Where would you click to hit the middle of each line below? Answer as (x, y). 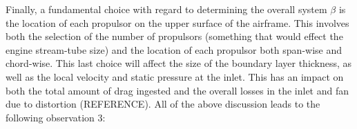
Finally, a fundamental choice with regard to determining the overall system (166, 9)
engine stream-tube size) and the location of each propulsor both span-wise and (174, 49)
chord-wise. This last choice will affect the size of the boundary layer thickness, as (179, 63)
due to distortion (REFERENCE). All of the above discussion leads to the (163, 104)
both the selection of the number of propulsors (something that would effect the (174, 36)
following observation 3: (56, 117)
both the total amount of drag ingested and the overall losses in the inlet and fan (177, 90)
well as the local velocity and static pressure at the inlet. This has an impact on (175, 76)
